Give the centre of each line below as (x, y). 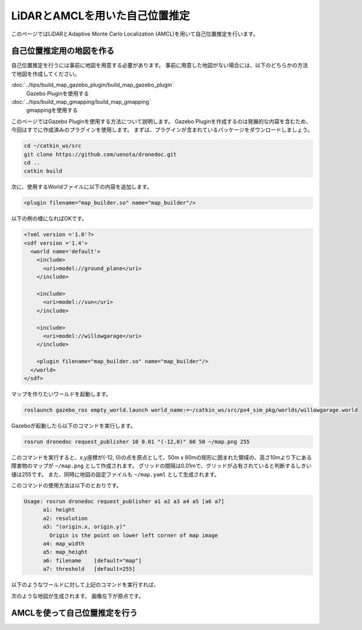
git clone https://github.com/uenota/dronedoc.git (100, 154)
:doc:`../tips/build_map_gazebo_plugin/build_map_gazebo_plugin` (93, 85)
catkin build (43, 171)
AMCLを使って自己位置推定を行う (75, 613)
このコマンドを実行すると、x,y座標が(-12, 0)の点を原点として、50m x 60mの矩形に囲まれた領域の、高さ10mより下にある (161, 457)
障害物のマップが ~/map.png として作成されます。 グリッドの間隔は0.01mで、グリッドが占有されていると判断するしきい (161, 466)
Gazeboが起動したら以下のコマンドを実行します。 (73, 425)
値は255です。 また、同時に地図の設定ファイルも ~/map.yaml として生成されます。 (116, 474)
